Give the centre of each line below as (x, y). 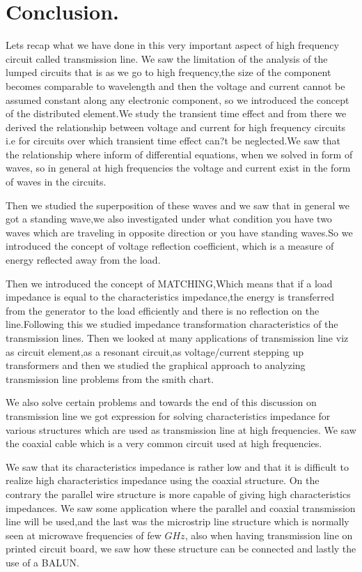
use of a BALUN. (42, 562)
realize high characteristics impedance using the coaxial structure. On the (163, 480)
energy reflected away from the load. (83, 260)
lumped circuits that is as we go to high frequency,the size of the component (168, 72)
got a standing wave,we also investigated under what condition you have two (169, 219)
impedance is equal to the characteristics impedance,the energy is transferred (170, 297)
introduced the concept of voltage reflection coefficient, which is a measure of (170, 246)
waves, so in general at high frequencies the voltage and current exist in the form (178, 168)
